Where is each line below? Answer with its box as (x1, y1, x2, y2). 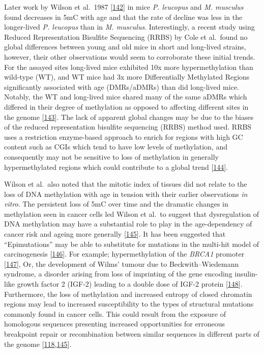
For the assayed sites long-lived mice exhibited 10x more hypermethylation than (4, 61, 253, 72)
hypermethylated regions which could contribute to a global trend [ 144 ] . (4, 161, 228, 172)
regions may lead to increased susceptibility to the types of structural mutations (4, 298, 254, 309)
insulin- (234, 268, 258, 279)
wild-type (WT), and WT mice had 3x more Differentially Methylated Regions (4, 71, 250, 82)
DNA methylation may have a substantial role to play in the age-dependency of (4, 218, 252, 229)
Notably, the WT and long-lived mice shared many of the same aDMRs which (4, 91, 247, 102)
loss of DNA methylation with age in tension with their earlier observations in (4, 188, 248, 199)
